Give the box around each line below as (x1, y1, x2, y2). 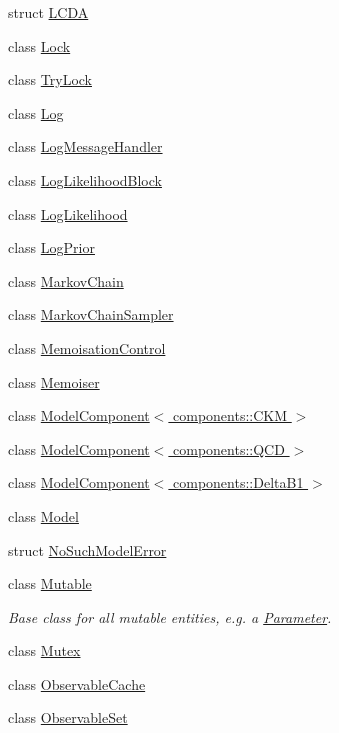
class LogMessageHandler (8, 136, 163, 157)
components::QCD (173, 438, 285, 459)
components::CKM (173, 405, 288, 426)
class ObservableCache (8, 673, 146, 694)
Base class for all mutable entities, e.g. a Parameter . (8, 606, 332, 627)
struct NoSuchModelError (8, 539, 167, 560)
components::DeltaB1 (173, 472, 304, 493)
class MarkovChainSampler (8, 304, 174, 325)
